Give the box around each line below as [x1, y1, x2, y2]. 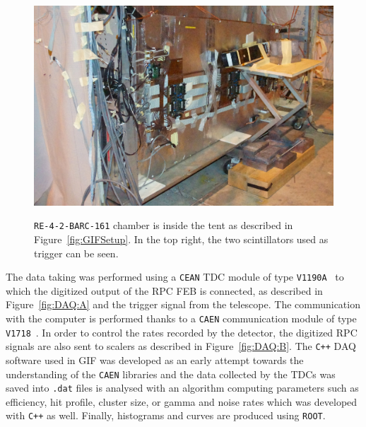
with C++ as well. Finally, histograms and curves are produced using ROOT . [6, 408, 326, 423]
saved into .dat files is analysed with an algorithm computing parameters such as [6, 380, 359, 395]
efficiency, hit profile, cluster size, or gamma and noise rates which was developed [6, 394, 358, 409]
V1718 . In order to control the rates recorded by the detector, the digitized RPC [6, 324, 358, 339]
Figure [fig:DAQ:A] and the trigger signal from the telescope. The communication [6, 297, 360, 312]
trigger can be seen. [34, 245, 119, 260]
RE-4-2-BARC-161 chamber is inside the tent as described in [34, 218, 293, 233]
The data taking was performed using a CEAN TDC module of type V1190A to [6, 269, 344, 284]
